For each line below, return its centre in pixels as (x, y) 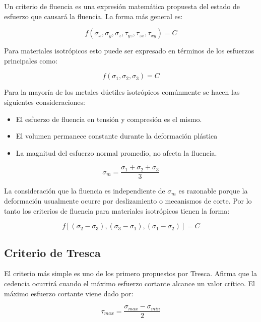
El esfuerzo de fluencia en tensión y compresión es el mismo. (109, 119)
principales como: (31, 60)
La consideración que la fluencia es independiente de (85, 191)
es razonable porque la (213, 191)
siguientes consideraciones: (45, 102)
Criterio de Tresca (52, 252)
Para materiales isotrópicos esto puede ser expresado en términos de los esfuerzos (129, 51)
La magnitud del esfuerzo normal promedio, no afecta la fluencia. (116, 152)
